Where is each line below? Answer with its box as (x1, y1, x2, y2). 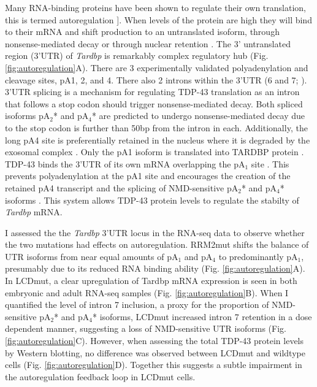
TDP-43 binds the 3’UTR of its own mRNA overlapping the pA (5, 157, 245, 170)
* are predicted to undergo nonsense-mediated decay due (91, 109, 305, 122)
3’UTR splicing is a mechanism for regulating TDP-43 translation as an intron (5, 85, 300, 98)
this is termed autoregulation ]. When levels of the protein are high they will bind (5, 13, 312, 26)
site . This (251, 157, 289, 170)
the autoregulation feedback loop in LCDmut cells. (5, 370, 196, 383)
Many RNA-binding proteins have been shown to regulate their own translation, (5, 1, 307, 13)
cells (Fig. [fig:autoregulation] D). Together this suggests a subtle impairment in (5, 358, 302, 371)
